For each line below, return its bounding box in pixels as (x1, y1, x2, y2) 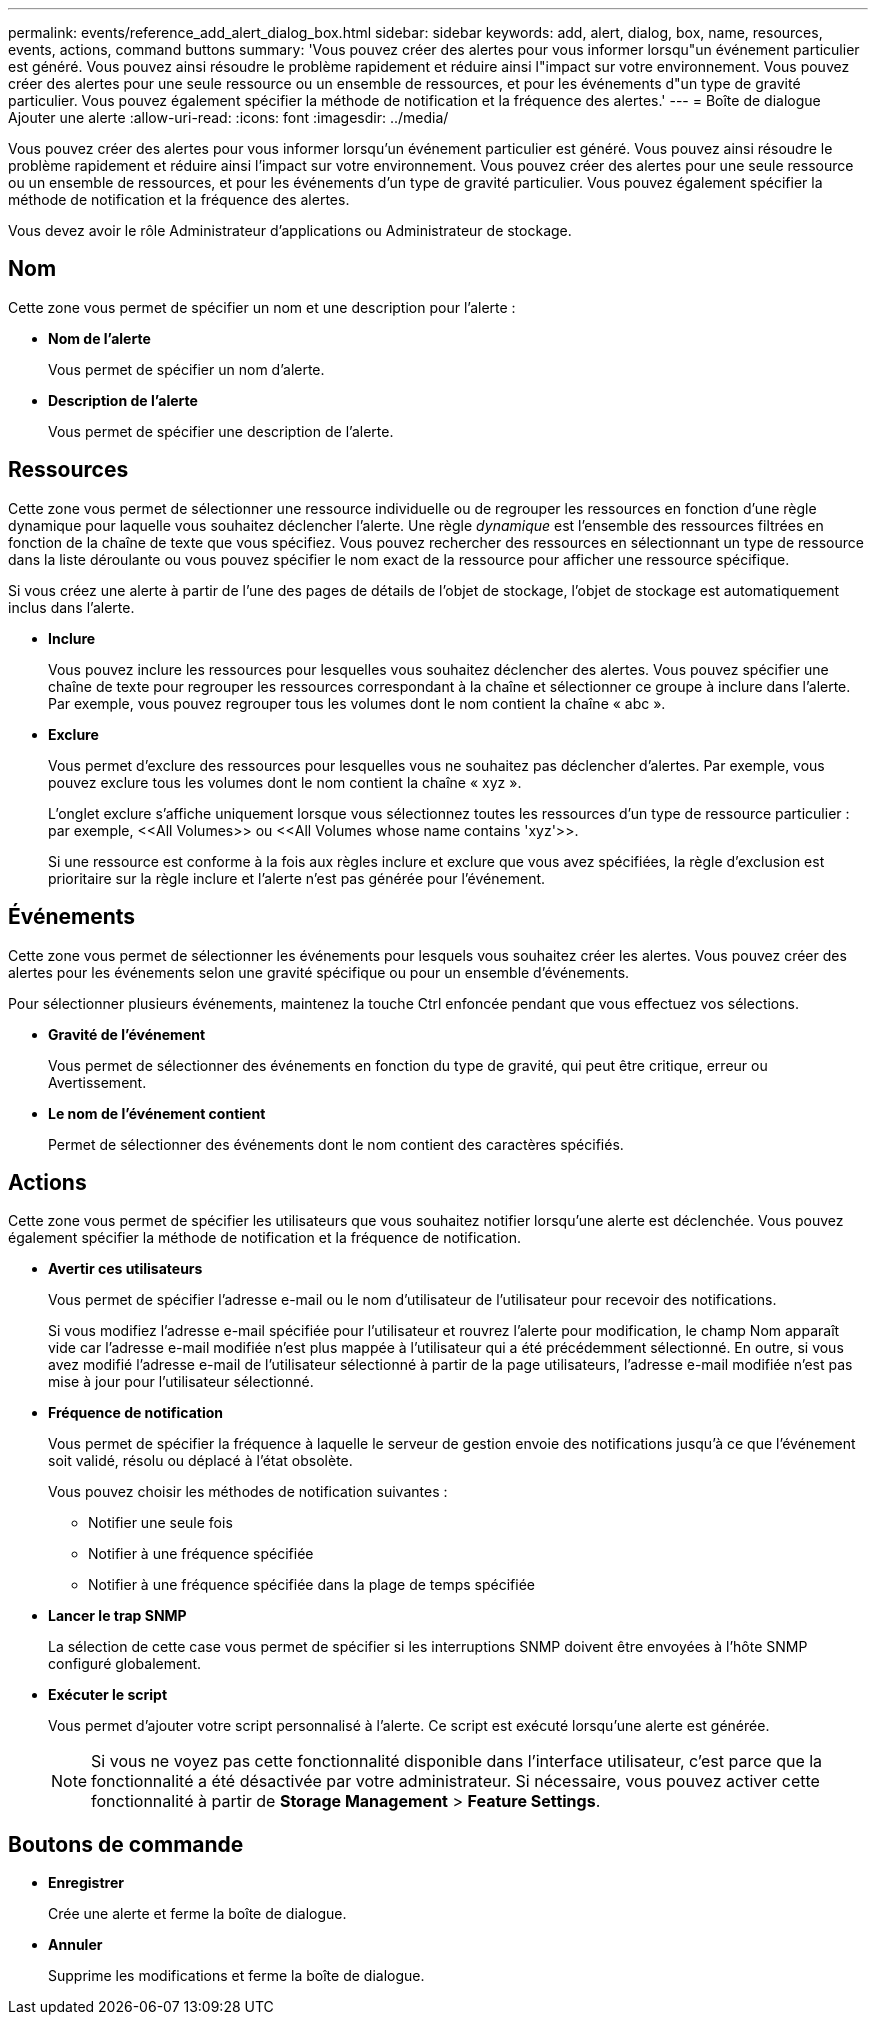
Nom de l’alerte (48, 329, 151, 347)
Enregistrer (48, 1874, 124, 1892)
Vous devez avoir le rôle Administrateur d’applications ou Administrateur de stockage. (8, 222, 572, 239)
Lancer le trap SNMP (48, 1607, 187, 1625)
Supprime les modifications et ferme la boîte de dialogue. (48, 1967, 425, 1985)
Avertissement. (48, 1073, 147, 1091)
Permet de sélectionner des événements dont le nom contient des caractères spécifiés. (48, 1135, 624, 1153)
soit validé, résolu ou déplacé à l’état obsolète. (48, 1452, 353, 1470)
